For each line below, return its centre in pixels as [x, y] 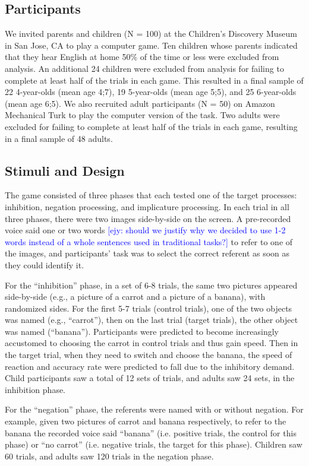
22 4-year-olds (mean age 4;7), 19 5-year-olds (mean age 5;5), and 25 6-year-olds [151, 92]
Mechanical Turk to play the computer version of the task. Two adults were [142, 115]
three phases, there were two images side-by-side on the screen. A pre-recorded [148, 218]
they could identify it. [45, 264]
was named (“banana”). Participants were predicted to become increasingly [142, 331]
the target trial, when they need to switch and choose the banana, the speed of [149, 355]
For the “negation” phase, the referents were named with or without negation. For [154, 409]
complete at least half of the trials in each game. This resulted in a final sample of [154, 80]
